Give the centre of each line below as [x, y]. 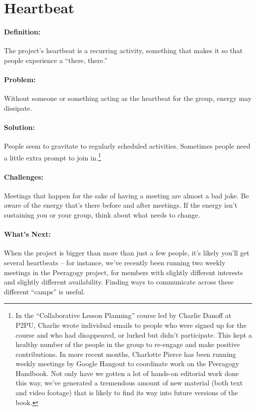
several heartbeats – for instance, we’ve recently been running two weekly [115, 262]
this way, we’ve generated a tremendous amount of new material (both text [129, 383]
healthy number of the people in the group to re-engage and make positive [128, 344]
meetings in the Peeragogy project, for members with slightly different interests [124, 272]
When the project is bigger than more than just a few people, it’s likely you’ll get [127, 253]
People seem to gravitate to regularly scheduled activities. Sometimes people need [127, 146]
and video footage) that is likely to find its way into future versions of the [127, 393]
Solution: [19, 127]
